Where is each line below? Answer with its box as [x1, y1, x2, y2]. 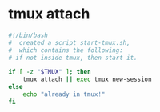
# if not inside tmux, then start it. [8, 54, 138, 62]
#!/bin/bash [8, 31, 48, 39]
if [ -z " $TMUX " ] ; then [8, 68, 91, 76]
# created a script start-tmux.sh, [8, 38, 130, 46]
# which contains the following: [8, 46, 124, 54]
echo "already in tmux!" [22, 90, 106, 98]
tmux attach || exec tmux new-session [22, 75, 152, 84]
